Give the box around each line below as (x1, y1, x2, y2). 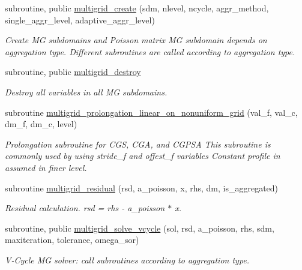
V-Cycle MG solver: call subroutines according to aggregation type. (5, 253, 250, 266)
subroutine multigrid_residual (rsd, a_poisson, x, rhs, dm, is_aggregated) (5, 181, 279, 194)
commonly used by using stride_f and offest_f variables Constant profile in (5, 149, 280, 162)
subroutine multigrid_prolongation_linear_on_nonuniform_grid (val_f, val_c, (5, 106, 298, 118)
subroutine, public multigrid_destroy (5, 65, 141, 78)
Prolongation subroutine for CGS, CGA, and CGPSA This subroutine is (5, 137, 271, 150)
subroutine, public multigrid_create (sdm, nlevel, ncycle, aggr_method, (5, 2, 269, 14)
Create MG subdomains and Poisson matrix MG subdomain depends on (5, 34, 267, 46)
